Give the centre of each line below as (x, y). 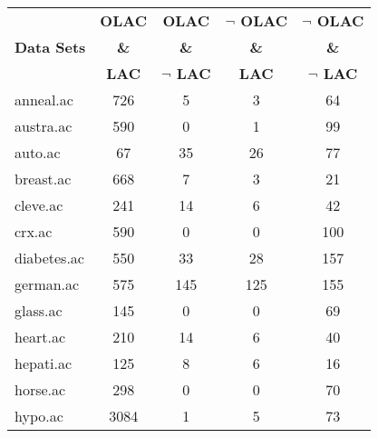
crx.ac (34, 231)
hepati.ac (44, 363)
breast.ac (43, 179)
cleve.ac (39, 205)
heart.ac (40, 337)
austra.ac (44, 126)
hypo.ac (39, 416)
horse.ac (40, 389)
